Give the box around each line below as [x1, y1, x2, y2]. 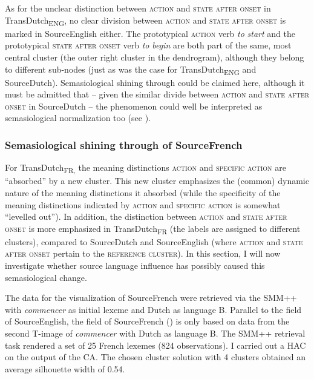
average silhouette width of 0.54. [5, 362, 125, 375]
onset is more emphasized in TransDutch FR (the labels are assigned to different [5, 222, 301, 236]
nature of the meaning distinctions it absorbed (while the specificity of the [5, 186, 281, 199]
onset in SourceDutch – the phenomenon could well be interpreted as [5, 99, 263, 112]
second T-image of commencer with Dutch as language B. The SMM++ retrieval [5, 327, 306, 339]
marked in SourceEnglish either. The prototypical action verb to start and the [5, 27, 295, 39]
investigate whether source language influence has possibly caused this [5, 259, 265, 272]
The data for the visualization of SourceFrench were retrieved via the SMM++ [5, 291, 297, 304]
